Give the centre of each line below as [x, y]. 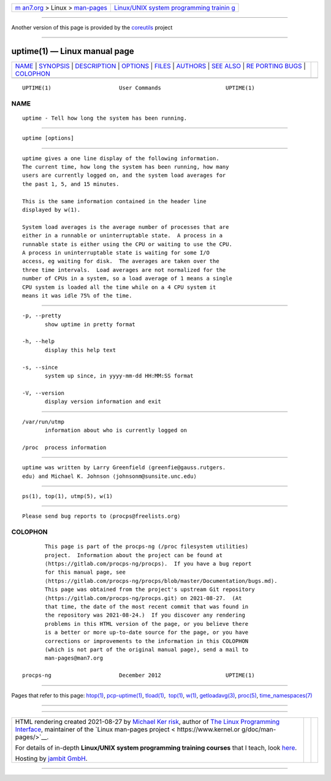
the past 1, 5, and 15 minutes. [71, 184]
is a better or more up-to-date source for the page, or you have [147, 633]
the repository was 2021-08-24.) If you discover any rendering [145, 615]
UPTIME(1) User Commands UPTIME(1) [139, 88]
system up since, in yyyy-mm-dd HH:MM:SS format [119, 376]
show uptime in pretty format [90, 324]
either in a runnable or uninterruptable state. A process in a [123, 236]
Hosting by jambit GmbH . [51, 758]
